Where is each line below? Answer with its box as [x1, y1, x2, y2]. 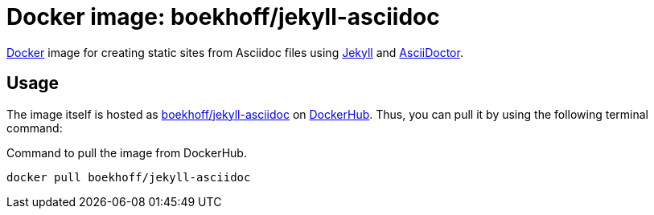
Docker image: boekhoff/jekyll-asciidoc [6, 3, 440, 30]
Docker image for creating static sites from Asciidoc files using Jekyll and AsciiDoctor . [6, 45, 463, 59]
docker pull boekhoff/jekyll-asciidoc [6, 170, 251, 184]
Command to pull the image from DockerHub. [6, 145, 247, 160]
